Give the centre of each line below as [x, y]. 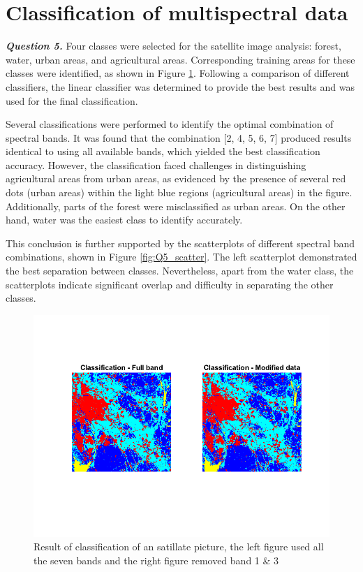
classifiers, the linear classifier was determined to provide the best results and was [180, 86]
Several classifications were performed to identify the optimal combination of [170, 124]
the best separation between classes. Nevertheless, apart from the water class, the [180, 271]
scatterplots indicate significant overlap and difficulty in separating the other [170, 284]
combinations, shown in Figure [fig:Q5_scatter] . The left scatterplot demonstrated [181, 257]
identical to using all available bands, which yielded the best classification [163, 151]
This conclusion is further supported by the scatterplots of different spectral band [180, 243]
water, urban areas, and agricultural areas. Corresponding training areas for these [180, 59]
